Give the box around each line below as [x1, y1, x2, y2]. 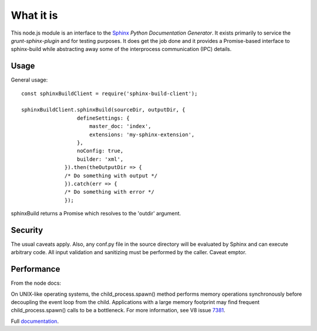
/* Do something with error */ [65, 188, 155, 195]
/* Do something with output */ [65, 172, 158, 179]
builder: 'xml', [76, 156, 124, 163]
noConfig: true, [76, 147, 124, 154]
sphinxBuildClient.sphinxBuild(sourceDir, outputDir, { [21, 106, 186, 113]
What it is [11, 9, 58, 22]
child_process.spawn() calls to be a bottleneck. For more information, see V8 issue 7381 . [11, 307, 225, 314]
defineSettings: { [76, 114, 130, 121]
